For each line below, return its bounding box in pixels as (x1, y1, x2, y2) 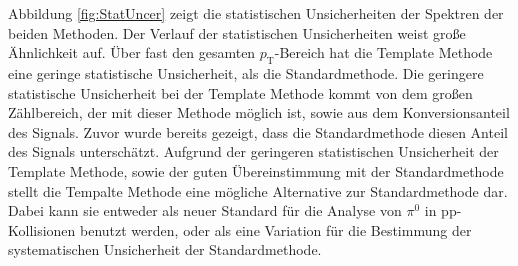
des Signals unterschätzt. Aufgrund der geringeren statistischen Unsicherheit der (8, 141, 499, 162)
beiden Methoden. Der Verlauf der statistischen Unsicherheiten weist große (8, 22, 466, 43)
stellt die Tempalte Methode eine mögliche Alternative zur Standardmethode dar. (8, 180, 508, 201)
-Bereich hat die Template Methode (274, 42, 493, 63)
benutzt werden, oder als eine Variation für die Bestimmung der (80, 219, 472, 240)
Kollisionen (8, 219, 76, 240)
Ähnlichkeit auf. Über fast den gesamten (8, 42, 256, 63)
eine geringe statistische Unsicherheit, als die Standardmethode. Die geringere (8, 62, 484, 83)
